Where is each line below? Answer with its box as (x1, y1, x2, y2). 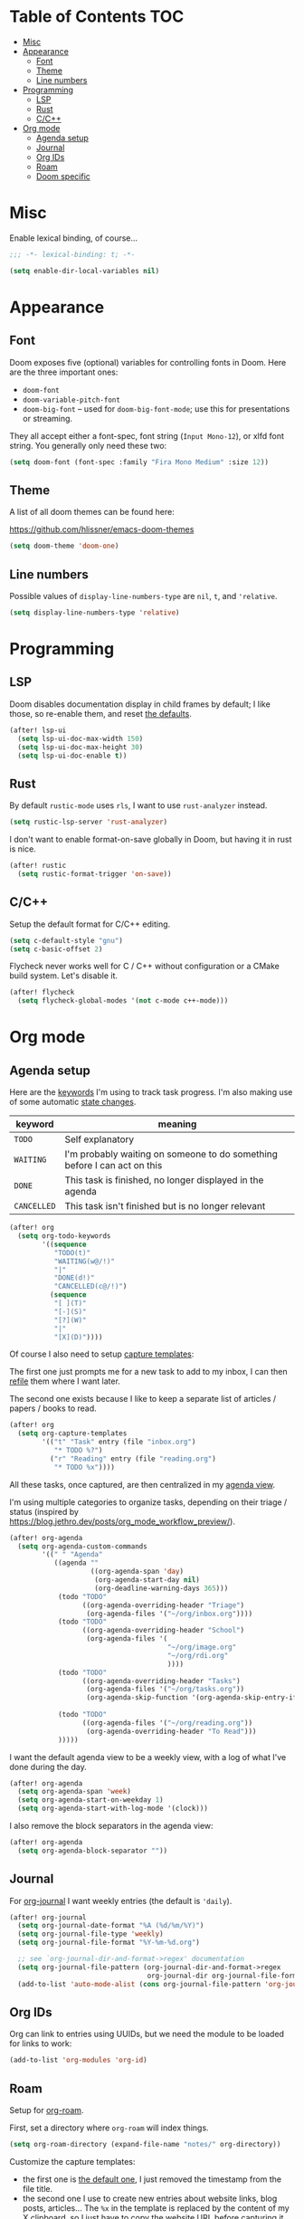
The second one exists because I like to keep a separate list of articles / (9, 1394, 277, 1405)
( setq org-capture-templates (17, 1429, 128, 1438)
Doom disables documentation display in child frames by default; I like (9, 699, 271, 710)
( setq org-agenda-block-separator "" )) (17, 1846, 168, 1855)
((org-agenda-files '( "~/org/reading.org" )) (81, 1718, 253, 1728)
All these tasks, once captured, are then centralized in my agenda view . (9, 1479, 276, 1490)
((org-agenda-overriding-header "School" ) (81, 1626, 245, 1635)
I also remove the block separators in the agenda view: (9, 1821, 214, 1831)
